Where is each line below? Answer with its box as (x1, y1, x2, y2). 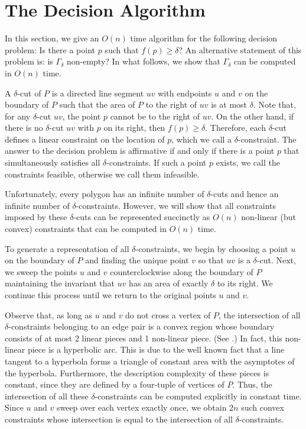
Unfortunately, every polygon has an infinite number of (5, 188, 204, 200)
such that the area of (59, 98, 135, 111)
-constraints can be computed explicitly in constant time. (95, 389, 302, 402)
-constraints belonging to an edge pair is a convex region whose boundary (8, 320, 275, 333)
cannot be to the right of (110, 109, 200, 122)
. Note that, (253, 98, 296, 111)
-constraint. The (237, 133, 297, 145)
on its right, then (103, 121, 165, 134)
